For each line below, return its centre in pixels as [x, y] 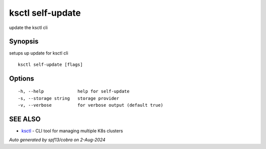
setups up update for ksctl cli [39, 53]
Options [22, 78]
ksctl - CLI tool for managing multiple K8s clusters [72, 131]
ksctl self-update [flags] [50, 64]
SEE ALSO [25, 119]
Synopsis [24, 42]
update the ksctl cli [28, 28]
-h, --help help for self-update [74, 91]
